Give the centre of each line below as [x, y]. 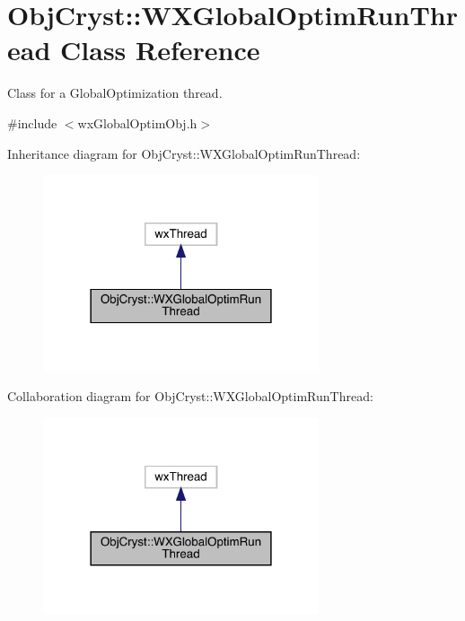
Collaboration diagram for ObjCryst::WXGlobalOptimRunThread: [190, 396]
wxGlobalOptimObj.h [137, 122]
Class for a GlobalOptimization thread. [115, 93]
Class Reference [160, 50]
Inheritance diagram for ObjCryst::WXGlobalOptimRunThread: [184, 153]
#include [32, 122]
